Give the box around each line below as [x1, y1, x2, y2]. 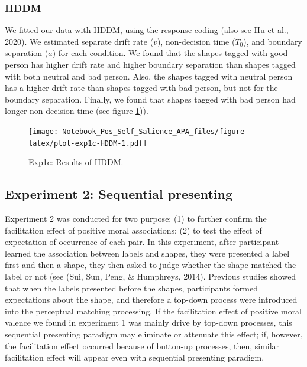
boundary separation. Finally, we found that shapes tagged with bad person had [5, 93, 296, 105]
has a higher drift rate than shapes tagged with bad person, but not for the [5, 81, 278, 94]
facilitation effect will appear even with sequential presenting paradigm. [5, 351, 264, 363]
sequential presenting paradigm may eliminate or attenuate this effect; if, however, [5, 328, 303, 340]
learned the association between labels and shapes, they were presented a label [5, 247, 290, 259]
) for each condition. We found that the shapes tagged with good [52, 47, 288, 59]
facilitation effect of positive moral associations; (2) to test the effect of [5, 224, 262, 236]
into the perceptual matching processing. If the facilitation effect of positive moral [5, 304, 302, 317]
